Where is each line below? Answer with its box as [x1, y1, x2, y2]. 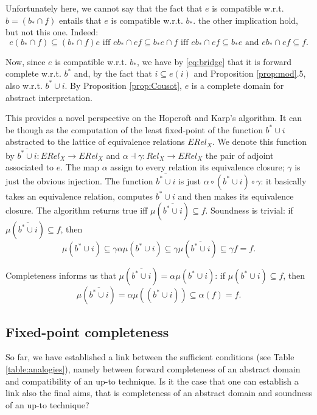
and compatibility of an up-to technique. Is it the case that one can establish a [5, 374, 299, 387]
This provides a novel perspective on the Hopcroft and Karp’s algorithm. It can [5, 111, 302, 124]
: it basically [260, 174, 307, 187]
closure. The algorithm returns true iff [5, 204, 148, 217]
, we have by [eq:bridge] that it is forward [136, 55, 292, 68]
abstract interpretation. [5, 91, 92, 103]
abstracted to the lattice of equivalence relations [5, 135, 185, 148]
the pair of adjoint [205, 148, 274, 161]
